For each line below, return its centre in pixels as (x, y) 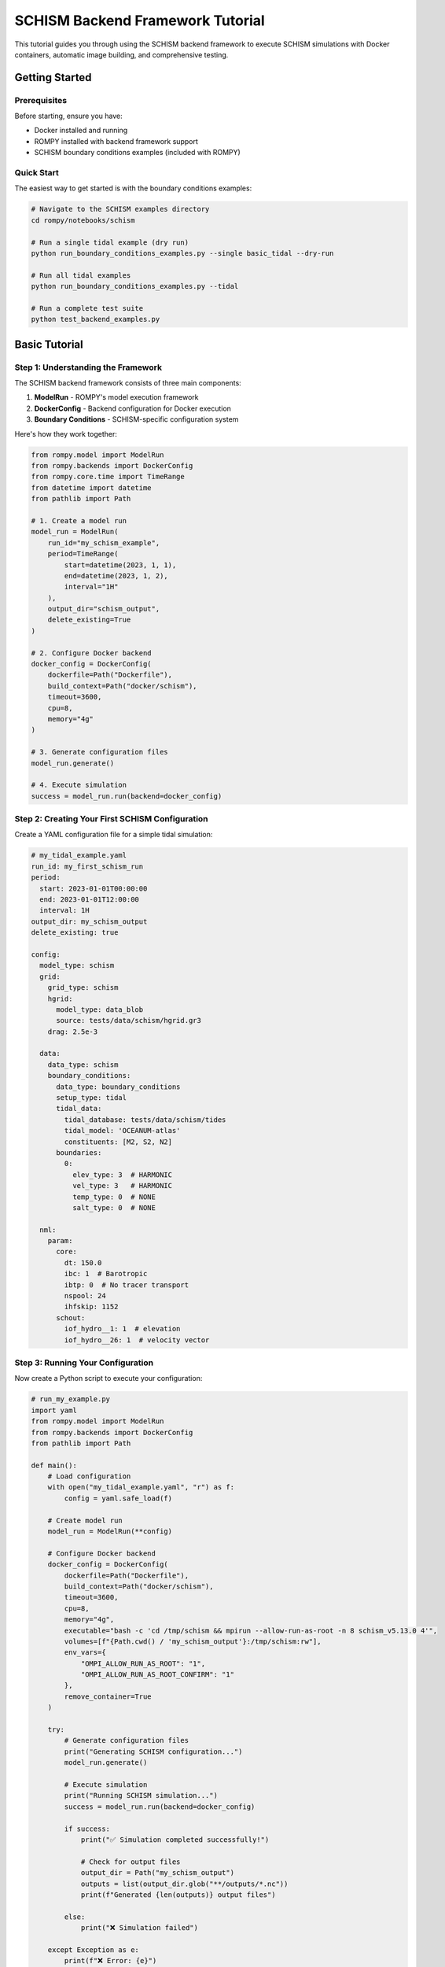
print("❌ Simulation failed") (139, 1928)
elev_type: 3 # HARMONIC (122, 1175)
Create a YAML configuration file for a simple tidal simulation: (114, 835)
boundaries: (79, 1152)
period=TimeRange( (83, 554)
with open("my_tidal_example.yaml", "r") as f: (141, 1487)
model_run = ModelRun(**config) (110, 1532)
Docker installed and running (81, 131)
